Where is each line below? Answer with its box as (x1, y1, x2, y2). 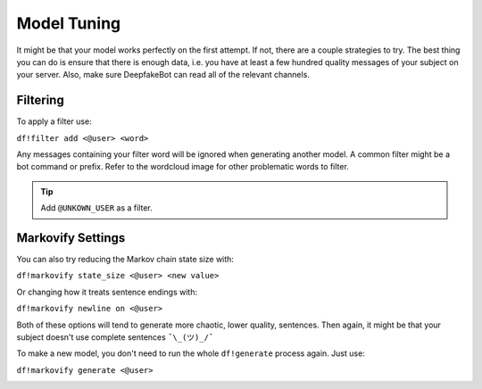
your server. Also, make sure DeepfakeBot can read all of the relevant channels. (16, 70, 310, 80)
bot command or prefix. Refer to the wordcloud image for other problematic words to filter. (16, 161, 350, 172)
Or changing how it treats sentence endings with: (16, 286, 198, 297)
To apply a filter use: (16, 116, 93, 127)
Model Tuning (16, 13, 121, 33)
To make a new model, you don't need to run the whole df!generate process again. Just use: (16, 348, 365, 359)
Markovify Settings (16, 230, 126, 245)
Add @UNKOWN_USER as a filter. (40, 203, 154, 213)
